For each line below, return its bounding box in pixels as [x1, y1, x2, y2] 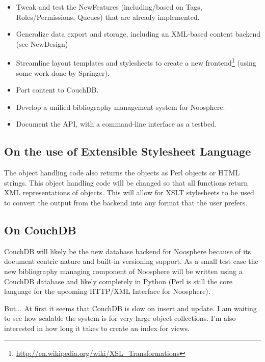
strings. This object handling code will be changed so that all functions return [4, 177, 248, 188]
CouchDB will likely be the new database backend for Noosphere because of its [4, 246, 251, 256]
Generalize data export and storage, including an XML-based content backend [16, 28, 261, 39]
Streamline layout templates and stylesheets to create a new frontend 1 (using [16, 56, 256, 68]
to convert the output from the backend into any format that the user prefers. [4, 197, 248, 207]
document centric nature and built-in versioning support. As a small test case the [4, 256, 258, 266]
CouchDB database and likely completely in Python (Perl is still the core [4, 276, 232, 286]
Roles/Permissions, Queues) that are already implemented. [16, 11, 200, 22]
